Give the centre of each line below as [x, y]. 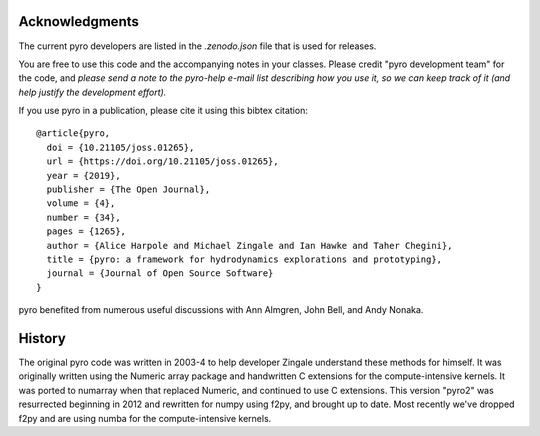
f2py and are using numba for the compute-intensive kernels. [145, 418]
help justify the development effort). [92, 92]
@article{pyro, [73, 133]
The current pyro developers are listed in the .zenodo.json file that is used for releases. [197, 46]
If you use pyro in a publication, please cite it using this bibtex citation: [163, 111]
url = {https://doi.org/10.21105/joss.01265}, [162, 161]
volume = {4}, [81, 203]
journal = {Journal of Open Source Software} [160, 273]
